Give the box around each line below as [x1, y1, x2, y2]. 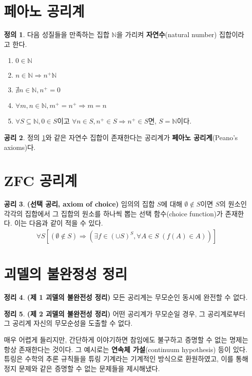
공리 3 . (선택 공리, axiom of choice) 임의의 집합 [4, 199, 155, 209]
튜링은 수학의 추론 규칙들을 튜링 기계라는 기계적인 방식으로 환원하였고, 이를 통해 [4, 354, 249, 364]
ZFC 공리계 [4, 170, 78, 190]
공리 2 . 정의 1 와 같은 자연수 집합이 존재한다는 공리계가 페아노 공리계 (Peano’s [4, 132, 238, 142]
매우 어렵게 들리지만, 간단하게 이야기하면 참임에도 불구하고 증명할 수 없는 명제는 [4, 334, 249, 344]
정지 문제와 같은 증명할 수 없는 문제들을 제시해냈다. [4, 363, 160, 373]
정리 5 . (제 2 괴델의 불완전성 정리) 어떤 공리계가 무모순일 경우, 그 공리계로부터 [4, 308, 246, 318]
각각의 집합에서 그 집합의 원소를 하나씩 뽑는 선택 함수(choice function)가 [4, 208, 223, 218]
